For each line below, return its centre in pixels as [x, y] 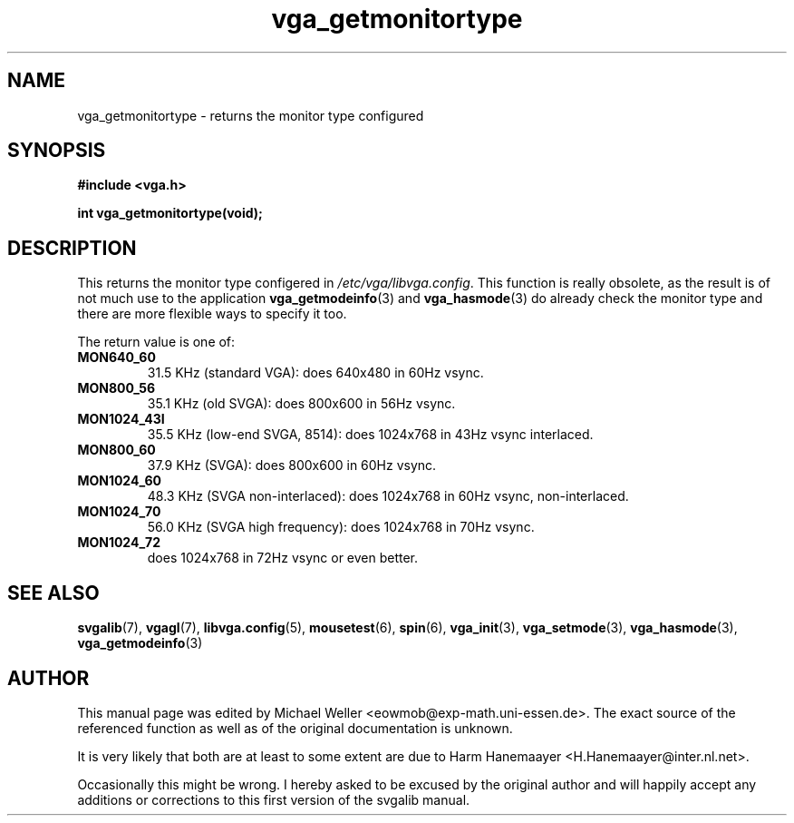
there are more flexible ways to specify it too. [212, 314]
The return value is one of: [156, 342]
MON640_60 [116, 358]
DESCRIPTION [72, 248]
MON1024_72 [119, 543]
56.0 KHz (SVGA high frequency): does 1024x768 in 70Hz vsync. [341, 527]
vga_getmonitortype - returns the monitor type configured [251, 115]
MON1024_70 [119, 512]
